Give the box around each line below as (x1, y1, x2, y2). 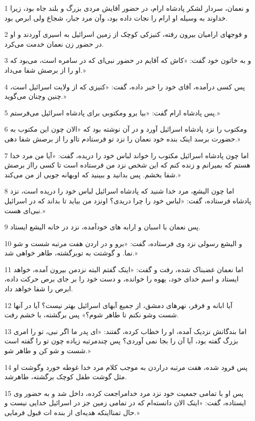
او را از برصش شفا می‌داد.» (4, 64, 86, 75)
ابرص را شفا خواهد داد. (4, 283, 73, 294)
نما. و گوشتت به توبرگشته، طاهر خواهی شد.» (4, 248, 138, 258)
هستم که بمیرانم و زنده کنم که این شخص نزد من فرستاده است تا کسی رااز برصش (4, 160, 251, 170)
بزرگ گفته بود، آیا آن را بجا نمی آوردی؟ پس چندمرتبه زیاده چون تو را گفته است (4, 336, 238, 346)
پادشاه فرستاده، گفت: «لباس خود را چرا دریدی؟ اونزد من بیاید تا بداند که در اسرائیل (4, 195, 252, 205)
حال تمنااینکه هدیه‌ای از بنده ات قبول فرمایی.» (4, 407, 140, 417)
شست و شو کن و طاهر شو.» (4, 345, 91, 356)
